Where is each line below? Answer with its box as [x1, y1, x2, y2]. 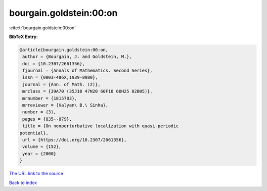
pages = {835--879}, [22, 116, 72, 122]
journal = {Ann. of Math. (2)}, [22, 82, 101, 87]
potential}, [19, 130, 49, 136]
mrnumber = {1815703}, [22, 95, 78, 101]
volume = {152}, [22, 144, 62, 149]
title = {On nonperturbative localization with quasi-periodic [22, 123, 179, 129]
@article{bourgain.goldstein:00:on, [19, 47, 109, 52]
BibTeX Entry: [9, 34, 38, 40]
